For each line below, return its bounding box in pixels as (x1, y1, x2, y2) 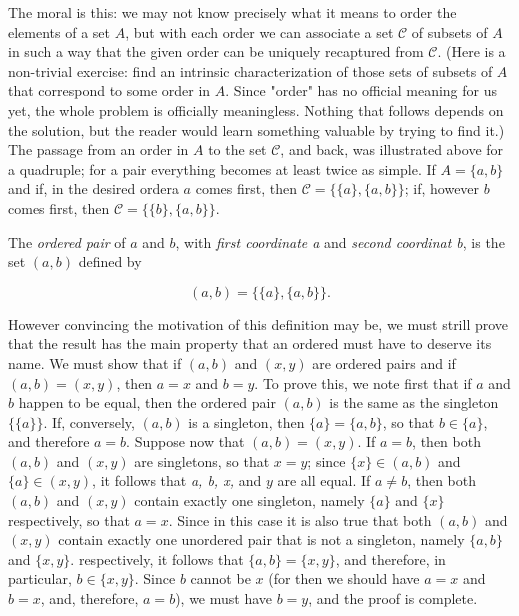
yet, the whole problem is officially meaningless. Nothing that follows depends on (8, 99, 504, 120)
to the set (208, 139, 267, 160)
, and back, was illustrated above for (280, 139, 504, 160)
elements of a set (8, 21, 111, 42)
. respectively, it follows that (70, 548, 244, 569)
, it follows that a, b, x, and (92, 470, 262, 491)
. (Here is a (437, 41, 506, 62)
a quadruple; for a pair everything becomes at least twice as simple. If (8, 158, 436, 179)
